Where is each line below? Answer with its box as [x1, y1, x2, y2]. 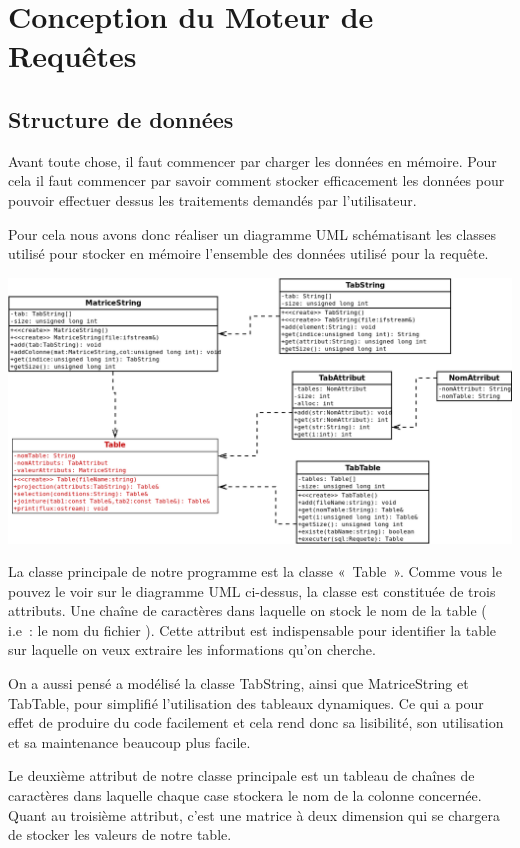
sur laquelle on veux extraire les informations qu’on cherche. [8, 639, 376, 660]
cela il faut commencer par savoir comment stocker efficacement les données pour [8, 170, 505, 191]
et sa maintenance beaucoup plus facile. [8, 731, 251, 752]
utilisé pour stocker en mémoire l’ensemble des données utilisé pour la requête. [8, 243, 489, 264]
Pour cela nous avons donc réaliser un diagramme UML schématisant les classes [8, 223, 497, 244]
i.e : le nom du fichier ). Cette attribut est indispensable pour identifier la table [8, 619, 497, 640]
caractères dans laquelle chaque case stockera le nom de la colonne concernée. [8, 785, 482, 806]
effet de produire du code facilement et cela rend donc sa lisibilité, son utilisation [8, 712, 504, 733]
